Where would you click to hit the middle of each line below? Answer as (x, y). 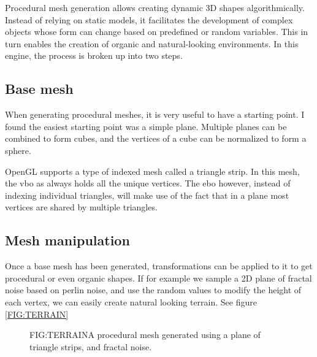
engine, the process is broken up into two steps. (94, 56)
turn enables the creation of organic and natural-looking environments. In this (152, 43)
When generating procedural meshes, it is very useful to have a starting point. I (155, 114)
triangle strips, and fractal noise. (91, 346)
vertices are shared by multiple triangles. (81, 207)
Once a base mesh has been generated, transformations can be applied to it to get (159, 266)
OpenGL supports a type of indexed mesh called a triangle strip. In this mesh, (152, 171)
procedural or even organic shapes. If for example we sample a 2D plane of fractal (158, 278)
